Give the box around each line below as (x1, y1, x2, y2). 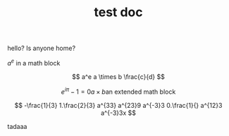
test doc (94, 4, 143, 20)
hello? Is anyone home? (7, 44, 76, 53)
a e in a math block (7, 58, 61, 67)
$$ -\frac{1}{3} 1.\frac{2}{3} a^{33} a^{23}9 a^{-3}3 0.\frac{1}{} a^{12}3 (14, 101, 223, 109)
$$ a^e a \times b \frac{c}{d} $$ (71, 72, 166, 81)
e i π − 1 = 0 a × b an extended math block (61, 86, 176, 96)
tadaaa (7, 122, 27, 130)
